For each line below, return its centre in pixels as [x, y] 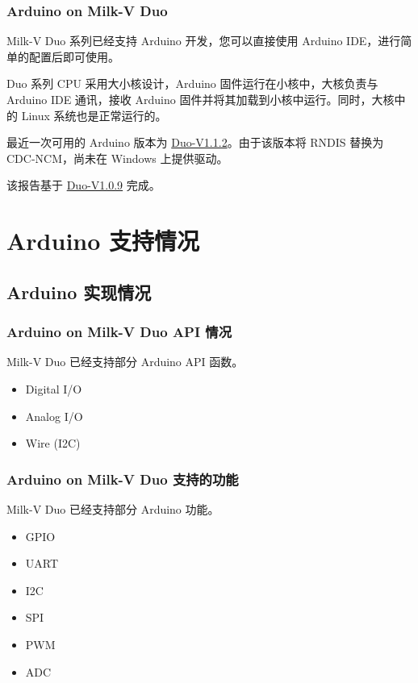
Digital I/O [54, 388]
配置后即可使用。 [74, 56]
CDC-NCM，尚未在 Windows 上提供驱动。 [117, 158]
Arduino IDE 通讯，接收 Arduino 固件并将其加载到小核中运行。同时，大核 [201, 99]
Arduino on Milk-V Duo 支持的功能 [123, 479]
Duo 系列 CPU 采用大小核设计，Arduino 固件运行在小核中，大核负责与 [192, 83]
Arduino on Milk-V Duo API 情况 [119, 332]
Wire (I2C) [53, 443]
